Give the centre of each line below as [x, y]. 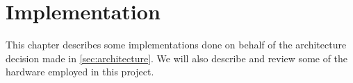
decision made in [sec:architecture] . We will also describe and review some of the [177, 58]
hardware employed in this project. [80, 72]
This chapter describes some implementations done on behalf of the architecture [176, 45]
